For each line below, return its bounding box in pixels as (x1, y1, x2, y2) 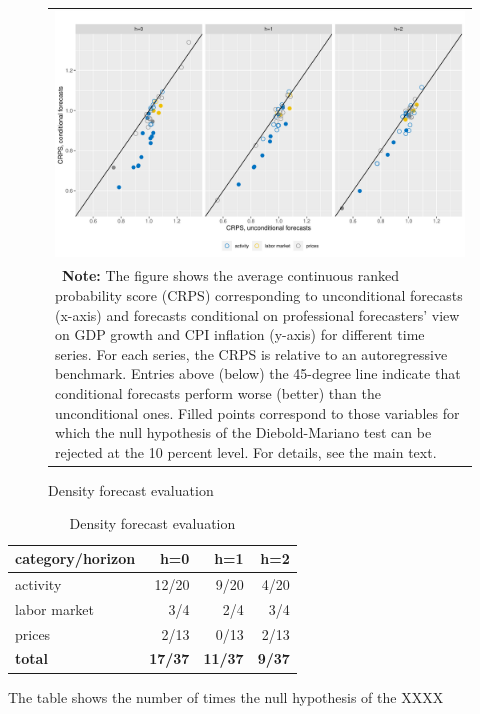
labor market (15, 598, 95, 619)
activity (15, 573, 62, 594)
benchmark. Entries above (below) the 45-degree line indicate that (55, 363, 461, 384)
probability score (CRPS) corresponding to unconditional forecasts (55, 285, 463, 306)
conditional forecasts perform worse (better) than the (55, 382, 381, 403)
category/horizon (15, 548, 136, 569)
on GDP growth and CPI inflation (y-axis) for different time (55, 324, 425, 345)
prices (15, 623, 51, 644)
